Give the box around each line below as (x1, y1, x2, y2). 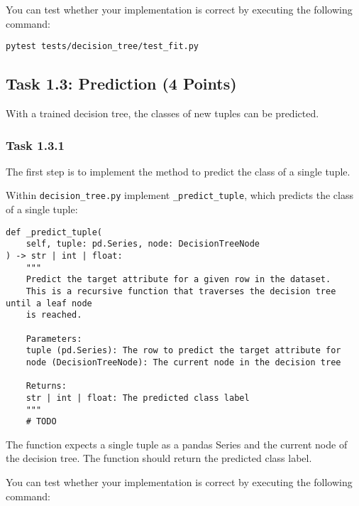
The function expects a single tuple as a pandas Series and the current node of (6, 436, 348, 451)
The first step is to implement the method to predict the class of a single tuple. (6, 163, 350, 178)
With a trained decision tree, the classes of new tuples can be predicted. (6, 106, 319, 121)
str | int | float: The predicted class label (26, 392, 250, 403)
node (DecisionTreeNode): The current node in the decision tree (26, 357, 341, 367)
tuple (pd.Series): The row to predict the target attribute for (26, 345, 341, 356)
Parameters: (26, 333, 82, 344)
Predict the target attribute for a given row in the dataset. (26, 274, 331, 285)
